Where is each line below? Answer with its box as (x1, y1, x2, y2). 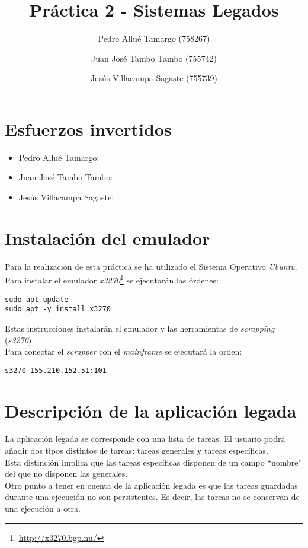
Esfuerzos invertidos (5, 116, 172, 141)
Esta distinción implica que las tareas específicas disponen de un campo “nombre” (5, 455, 303, 468)
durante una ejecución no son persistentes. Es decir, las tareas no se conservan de (5, 490, 300, 503)
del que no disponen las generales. (5, 467, 128, 480)
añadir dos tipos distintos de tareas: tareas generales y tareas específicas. (5, 444, 269, 457)
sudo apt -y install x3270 (5, 305, 111, 314)
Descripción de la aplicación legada (5, 398, 297, 422)
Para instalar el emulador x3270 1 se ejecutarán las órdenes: (5, 272, 219, 286)
